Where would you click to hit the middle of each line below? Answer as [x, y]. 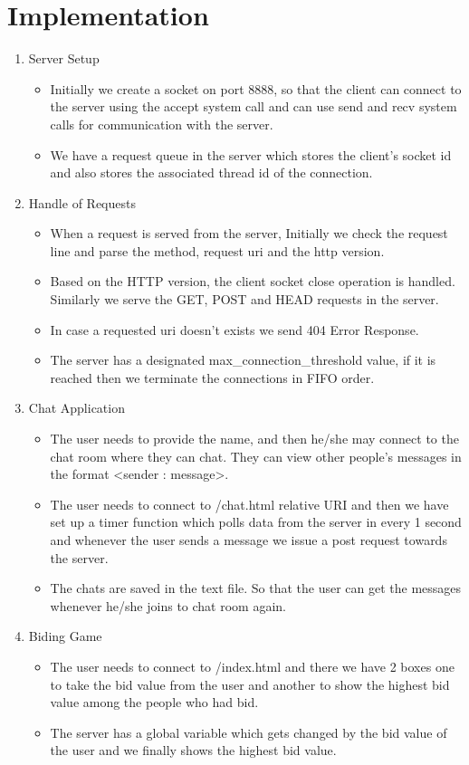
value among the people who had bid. [154, 702]
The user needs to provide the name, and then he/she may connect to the [254, 439]
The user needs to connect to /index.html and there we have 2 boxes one [252, 666]
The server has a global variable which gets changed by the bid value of [249, 732]
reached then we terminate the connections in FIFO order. [212, 377]
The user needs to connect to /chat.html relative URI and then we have [249, 504]
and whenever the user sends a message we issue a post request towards [249, 540]
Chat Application [77, 408]
